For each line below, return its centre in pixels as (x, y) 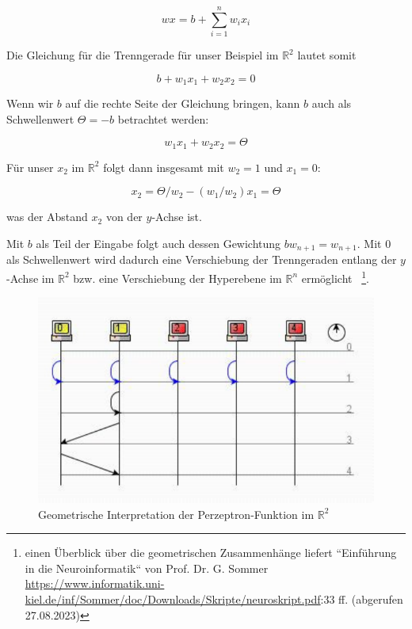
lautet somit (327, 55)
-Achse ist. (177, 217)
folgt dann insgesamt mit (164, 167)
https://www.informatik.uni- (95, 583)
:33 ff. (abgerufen (362, 599)
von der (124, 217)
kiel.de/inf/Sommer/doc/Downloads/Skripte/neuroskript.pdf (173, 599)
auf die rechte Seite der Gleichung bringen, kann (183, 103)
